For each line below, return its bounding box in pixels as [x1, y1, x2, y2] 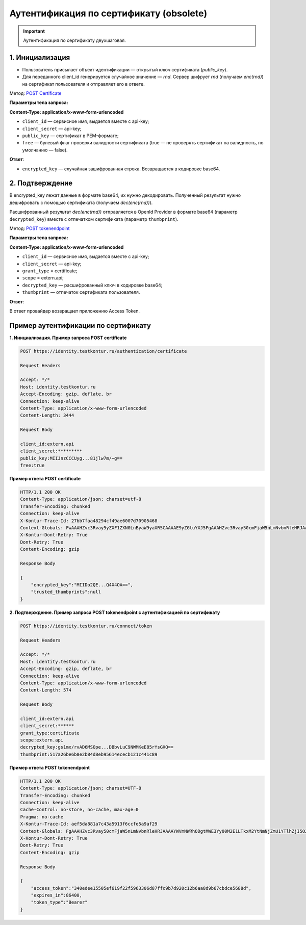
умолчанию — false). [22, 147, 68, 153]
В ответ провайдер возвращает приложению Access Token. [9, 307, 140, 314]
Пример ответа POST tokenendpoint [9, 764, 90, 770]
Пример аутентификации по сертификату [9, 321, 151, 330]
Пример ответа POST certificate [9, 476, 81, 482]
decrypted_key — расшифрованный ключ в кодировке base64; [22, 282, 163, 288]
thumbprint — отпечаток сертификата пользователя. [22, 289, 140, 295]
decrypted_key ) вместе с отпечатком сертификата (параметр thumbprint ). [9, 216, 178, 222]
